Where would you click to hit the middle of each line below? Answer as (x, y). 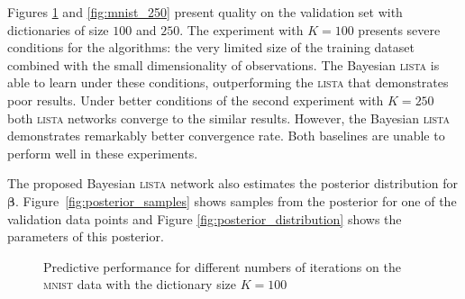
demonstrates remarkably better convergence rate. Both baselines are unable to (226, 136)
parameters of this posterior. (86, 236)
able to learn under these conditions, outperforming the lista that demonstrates (228, 82)
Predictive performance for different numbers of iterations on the (222, 266)
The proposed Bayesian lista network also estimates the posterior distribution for (233, 183)
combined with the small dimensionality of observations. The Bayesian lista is (223, 64)
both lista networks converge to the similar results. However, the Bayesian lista (229, 118)
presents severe (399, 29)
